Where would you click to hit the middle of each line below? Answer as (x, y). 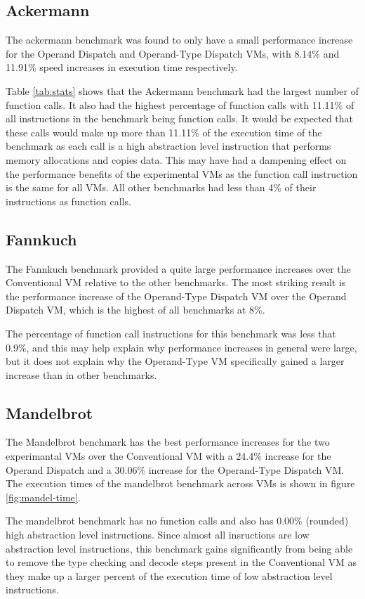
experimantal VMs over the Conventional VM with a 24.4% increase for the (168, 456)
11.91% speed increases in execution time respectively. (122, 67)
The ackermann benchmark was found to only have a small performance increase (179, 40)
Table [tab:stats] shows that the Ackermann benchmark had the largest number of (182, 90)
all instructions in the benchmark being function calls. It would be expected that (180, 118)
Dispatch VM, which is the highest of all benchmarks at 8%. (135, 310)
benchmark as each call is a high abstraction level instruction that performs (168, 146)
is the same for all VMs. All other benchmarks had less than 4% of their (161, 187)
